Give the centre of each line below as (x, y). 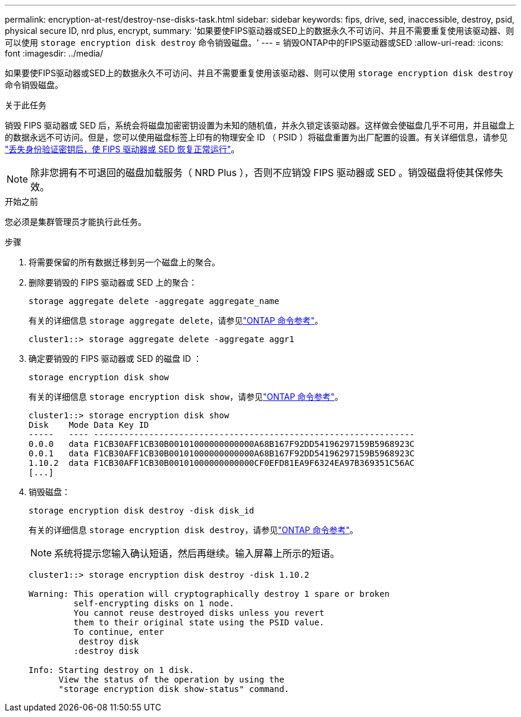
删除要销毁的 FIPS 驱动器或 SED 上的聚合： (113, 282)
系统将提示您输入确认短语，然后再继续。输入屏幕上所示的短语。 (197, 553)
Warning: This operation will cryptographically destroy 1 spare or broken (209, 594)
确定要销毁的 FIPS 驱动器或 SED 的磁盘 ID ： (115, 358)
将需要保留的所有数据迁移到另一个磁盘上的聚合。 (124, 262)
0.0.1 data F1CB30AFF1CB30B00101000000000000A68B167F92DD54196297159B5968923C (222, 453)
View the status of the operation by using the (171, 680)
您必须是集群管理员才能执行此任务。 (76, 222)
